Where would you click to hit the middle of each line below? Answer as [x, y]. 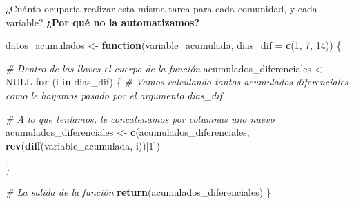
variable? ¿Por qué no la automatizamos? [102, 22]
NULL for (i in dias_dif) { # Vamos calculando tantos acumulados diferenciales [177, 82]
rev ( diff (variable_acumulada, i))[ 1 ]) [83, 145]
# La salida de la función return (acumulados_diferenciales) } [138, 191]
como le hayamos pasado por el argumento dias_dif [114, 95]
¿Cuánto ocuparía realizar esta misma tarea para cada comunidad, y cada [161, 8]
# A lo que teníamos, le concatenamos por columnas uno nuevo [140, 118]
